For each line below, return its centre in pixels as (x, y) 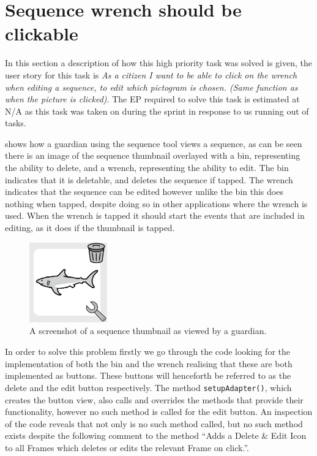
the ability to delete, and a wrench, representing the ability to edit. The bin (147, 168)
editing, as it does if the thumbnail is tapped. (90, 228)
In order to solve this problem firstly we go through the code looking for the (147, 351)
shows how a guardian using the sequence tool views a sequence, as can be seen (154, 143)
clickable (42, 33)
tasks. (16, 123)
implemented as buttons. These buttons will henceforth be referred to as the (148, 375)
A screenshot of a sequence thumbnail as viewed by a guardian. (148, 331)
